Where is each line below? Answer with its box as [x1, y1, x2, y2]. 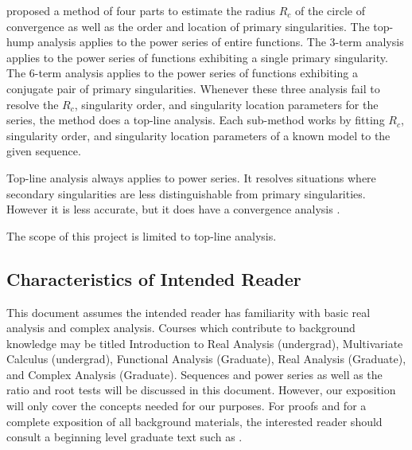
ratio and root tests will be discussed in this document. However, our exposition [6, 382, 396, 398]
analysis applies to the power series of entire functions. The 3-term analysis [37, 33, 404, 50]
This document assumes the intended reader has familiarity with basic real [6, 303, 371, 320]
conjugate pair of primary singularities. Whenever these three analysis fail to [6, 80, 380, 96]
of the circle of [295, 2, 365, 18]
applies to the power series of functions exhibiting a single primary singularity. [6, 49, 388, 65]
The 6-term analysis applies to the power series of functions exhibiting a [6, 65, 358, 81]
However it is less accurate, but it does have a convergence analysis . [6, 201, 340, 217]
